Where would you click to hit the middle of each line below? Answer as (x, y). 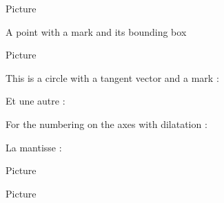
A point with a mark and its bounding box (96, 31)
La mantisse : (34, 147)
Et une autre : (35, 101)
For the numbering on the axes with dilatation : (106, 124)
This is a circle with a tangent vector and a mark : (112, 77)
